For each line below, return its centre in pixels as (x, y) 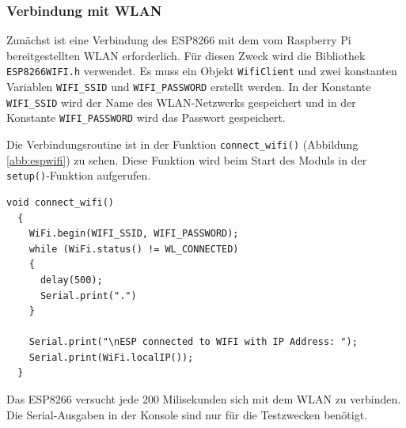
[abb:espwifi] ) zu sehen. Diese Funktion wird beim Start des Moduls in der (187, 159)
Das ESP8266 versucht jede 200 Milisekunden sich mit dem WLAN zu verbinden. (204, 399)
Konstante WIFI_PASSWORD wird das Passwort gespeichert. (146, 117)
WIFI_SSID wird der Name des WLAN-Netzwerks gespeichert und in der (181, 102)
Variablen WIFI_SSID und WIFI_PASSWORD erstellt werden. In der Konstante (189, 87)
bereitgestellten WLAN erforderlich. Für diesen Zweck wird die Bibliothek (186, 55)
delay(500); (71, 280)
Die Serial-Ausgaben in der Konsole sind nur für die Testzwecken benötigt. (187, 414)
